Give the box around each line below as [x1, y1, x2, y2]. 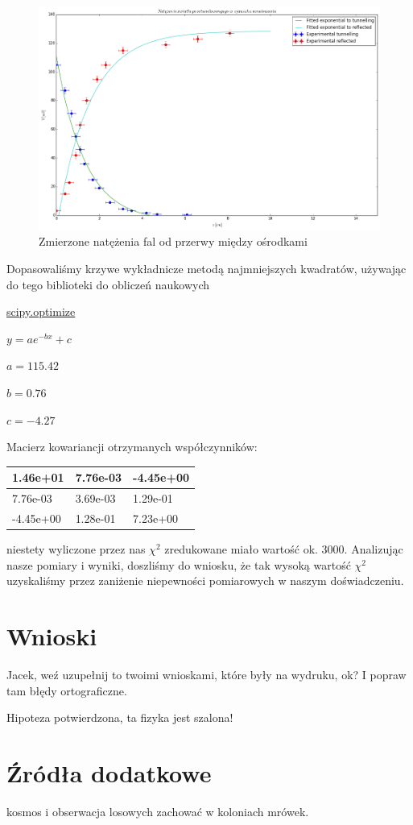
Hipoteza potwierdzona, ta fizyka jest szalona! [6, 709, 233, 726]
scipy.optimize [6, 303, 76, 320]
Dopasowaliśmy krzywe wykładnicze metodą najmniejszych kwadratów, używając [6, 260, 407, 277]
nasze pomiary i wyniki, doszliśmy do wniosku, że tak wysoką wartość [6, 556, 351, 573]
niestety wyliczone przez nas [6, 541, 146, 558]
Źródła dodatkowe [6, 756, 212, 789]
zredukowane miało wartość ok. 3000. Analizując [164, 541, 403, 558]
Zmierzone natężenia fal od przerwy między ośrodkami [39, 233, 308, 250]
